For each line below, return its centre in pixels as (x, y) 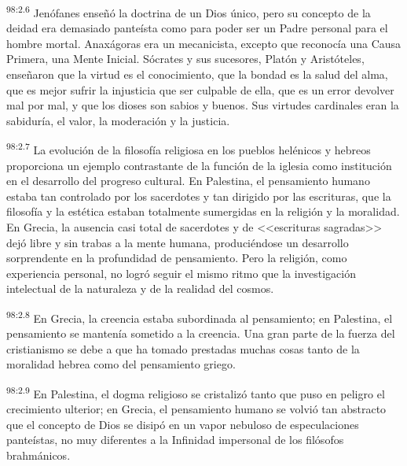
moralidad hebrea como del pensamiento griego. (121, 364)
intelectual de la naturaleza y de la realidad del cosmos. (140, 288)
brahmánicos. (38, 455)
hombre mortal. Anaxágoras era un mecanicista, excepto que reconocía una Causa (204, 43)
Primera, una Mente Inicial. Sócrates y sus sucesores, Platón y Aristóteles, (185, 59)
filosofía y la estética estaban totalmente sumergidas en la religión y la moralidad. (203, 211)
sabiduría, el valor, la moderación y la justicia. (118, 120)
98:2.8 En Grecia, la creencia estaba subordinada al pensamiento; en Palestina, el (200, 317)
